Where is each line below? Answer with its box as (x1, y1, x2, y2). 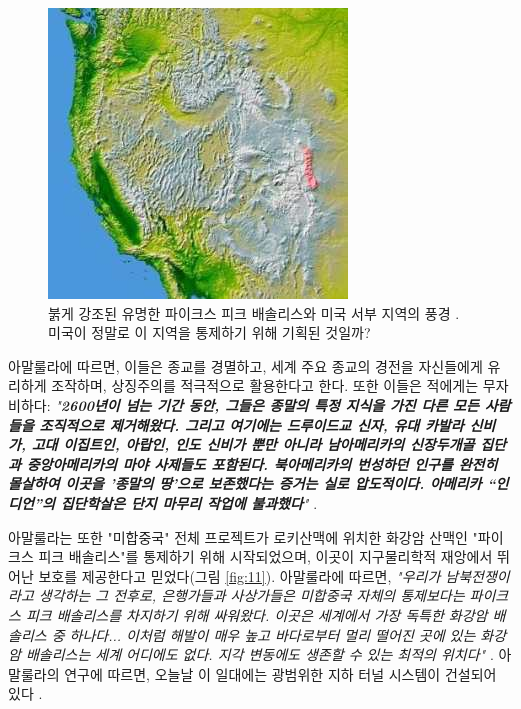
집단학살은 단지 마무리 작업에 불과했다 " (60, 492, 309, 513)
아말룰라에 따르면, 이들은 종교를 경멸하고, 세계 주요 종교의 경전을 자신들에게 (8, 355, 483, 376)
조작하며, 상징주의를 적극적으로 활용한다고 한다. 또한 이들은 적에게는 (51, 375, 479, 396)
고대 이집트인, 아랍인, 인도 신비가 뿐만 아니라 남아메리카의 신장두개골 (31, 434, 475, 455)
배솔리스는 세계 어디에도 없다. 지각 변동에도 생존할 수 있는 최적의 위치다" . (25, 644, 494, 665)
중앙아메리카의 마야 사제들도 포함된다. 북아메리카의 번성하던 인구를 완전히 (26, 453, 498, 474)
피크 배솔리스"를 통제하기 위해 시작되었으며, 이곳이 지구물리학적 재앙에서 (38, 546, 493, 567)
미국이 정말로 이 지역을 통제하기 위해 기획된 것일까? (48, 322, 371, 343)
